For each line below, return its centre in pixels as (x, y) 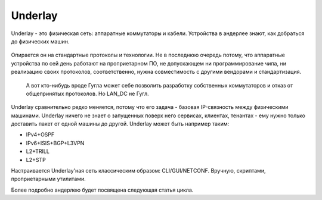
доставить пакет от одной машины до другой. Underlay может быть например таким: (120, 124)
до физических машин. (40, 41)
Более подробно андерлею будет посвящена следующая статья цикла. (102, 190)
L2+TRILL (38, 151)
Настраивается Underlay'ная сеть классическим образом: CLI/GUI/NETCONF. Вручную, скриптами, (138, 171)
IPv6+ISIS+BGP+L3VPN (55, 143)
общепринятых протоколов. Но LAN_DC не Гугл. (87, 93)
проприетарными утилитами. (48, 179)
